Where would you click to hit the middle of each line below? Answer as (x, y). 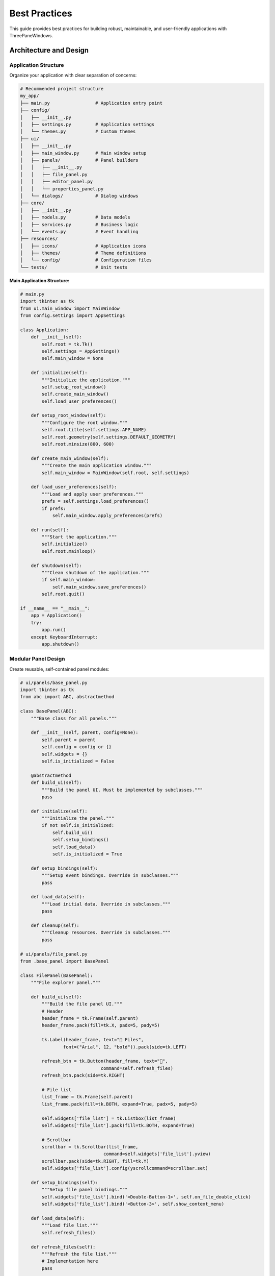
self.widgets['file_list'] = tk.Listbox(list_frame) (109, 1118)
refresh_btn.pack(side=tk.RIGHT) (83, 1075)
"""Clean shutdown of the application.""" (95, 573)
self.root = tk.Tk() (67, 344)
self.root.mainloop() (68, 551)
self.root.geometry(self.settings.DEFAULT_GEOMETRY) (109, 437)
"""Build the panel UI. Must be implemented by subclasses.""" (122, 790)
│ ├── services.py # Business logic (79, 224)
